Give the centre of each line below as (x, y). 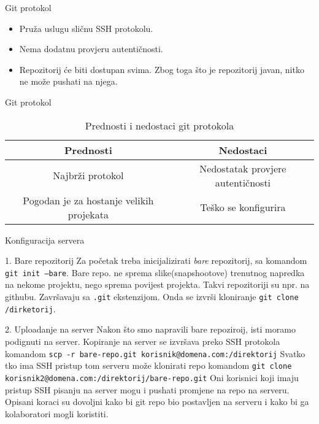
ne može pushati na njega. (68, 81)
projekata (88, 214)
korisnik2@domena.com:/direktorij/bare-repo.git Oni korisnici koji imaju (152, 377)
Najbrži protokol (88, 175)
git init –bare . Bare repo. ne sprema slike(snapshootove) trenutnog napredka (155, 272)
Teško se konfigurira (243, 207)
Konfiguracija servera (45, 240)
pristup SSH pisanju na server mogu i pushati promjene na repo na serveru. (147, 389)
